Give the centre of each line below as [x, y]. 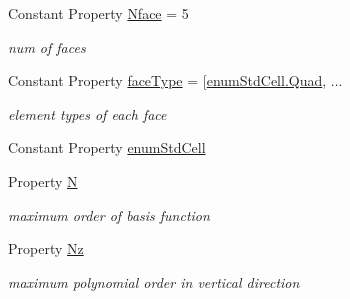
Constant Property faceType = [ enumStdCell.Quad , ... [175, 80]
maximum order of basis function [109, 214]
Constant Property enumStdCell [107, 147]
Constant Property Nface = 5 [98, 13]
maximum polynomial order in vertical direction [154, 281]
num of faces [47, 46]
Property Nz [46, 248]
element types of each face [87, 113]
